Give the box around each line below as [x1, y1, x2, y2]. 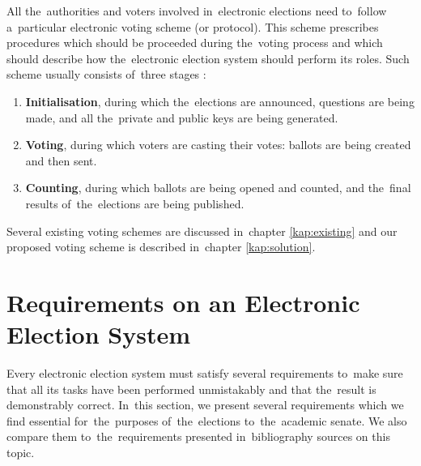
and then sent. [25, 152, 97, 169]
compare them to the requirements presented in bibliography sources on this [6, 428, 390, 445]
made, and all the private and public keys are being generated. [25, 109, 338, 126]
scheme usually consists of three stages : [6, 66, 206, 83]
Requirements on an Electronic [6, 285, 360, 319]
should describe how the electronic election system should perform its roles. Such [6, 49, 410, 66]
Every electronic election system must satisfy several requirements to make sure [6, 365, 403, 382]
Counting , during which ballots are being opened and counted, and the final [25, 179, 411, 196]
